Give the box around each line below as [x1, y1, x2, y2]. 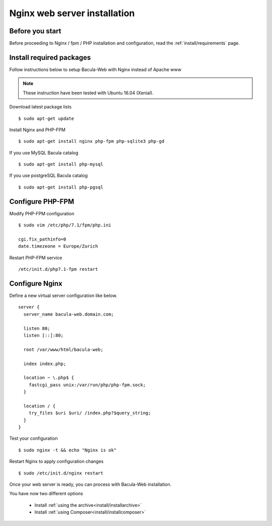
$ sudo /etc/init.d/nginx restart [18, 470, 103, 476]
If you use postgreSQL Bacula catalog [9, 172, 88, 179]
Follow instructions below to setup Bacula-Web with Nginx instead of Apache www [9, 66, 181, 73]
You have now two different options [9, 491, 83, 497]
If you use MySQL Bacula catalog [9, 149, 79, 156]
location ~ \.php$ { [23, 375, 75, 381]
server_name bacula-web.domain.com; [23, 311, 114, 317]
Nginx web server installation [9, 8, 135, 19]
